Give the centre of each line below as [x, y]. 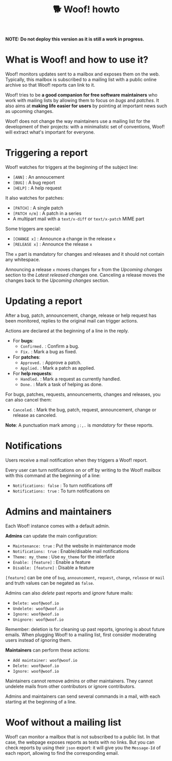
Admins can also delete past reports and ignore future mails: [69, 593]
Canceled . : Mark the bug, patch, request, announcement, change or [84, 410]
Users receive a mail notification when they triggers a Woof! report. [77, 460]
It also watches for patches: [35, 198]
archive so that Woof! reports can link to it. [50, 85]
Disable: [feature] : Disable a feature [53, 567]
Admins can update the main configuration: [51, 536]
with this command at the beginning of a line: [53, 475]
